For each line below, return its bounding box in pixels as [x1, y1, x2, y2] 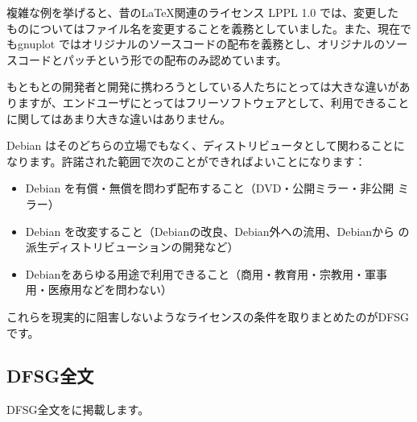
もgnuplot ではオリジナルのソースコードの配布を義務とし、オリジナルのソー [6, 35, 408, 52]
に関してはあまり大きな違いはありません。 [6, 110, 231, 126]
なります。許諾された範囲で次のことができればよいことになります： [6, 152, 366, 169]
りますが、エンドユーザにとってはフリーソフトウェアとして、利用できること [6, 93, 410, 110]
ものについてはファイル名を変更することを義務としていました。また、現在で [6, 19, 411, 36]
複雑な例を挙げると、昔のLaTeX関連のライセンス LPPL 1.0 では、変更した [6, 4, 399, 20]
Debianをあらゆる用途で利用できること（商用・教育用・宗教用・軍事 [25, 265, 387, 282]
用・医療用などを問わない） [25, 281, 172, 298]
